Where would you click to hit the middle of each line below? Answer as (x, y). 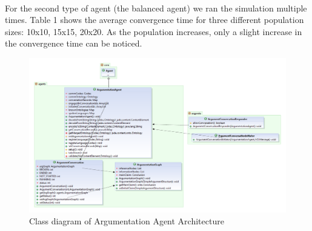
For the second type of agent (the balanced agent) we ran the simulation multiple (156, 8)
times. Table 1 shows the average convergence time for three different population (154, 20)
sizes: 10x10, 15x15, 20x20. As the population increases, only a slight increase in (154, 31)
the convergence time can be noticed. (74, 43)
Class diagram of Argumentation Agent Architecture (127, 221)
